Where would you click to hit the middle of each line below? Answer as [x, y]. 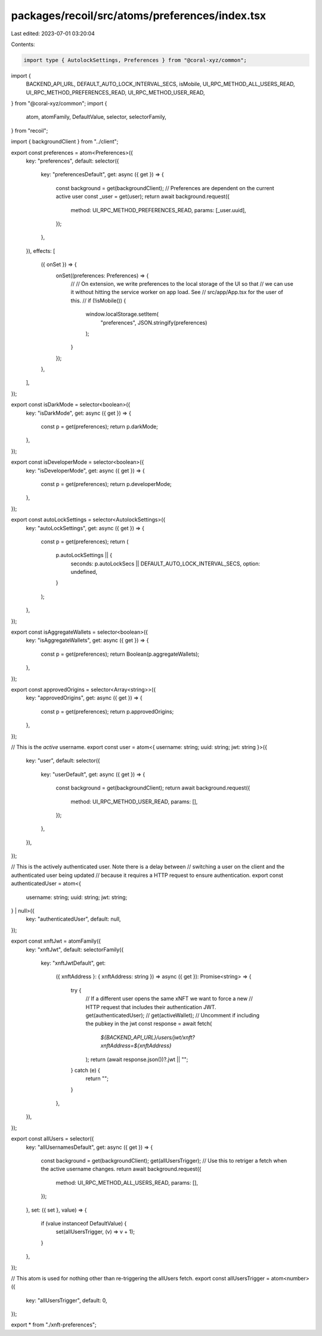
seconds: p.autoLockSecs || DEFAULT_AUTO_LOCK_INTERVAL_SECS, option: [165, 563]
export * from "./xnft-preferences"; [54, 1325]
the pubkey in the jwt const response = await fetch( [149, 1024]
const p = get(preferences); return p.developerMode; [106, 484]
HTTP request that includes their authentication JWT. [151, 1007]
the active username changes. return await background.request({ [121, 1169]
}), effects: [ [41, 250]
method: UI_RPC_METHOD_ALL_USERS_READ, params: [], [127, 1182]
